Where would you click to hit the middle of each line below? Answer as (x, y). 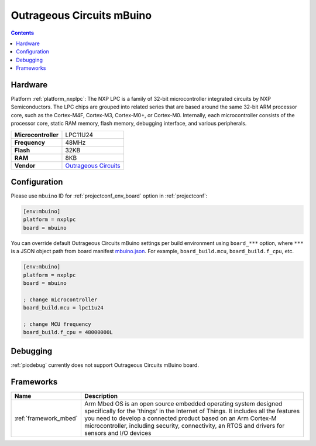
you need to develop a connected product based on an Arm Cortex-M (181, 418)
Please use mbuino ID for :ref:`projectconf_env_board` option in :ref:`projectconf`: (109, 196)
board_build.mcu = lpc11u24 (63, 308)
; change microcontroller (60, 299)
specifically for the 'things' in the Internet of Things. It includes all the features (192, 411)
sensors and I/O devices (118, 433)
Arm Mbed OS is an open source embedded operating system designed (183, 403)
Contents (23, 33)
